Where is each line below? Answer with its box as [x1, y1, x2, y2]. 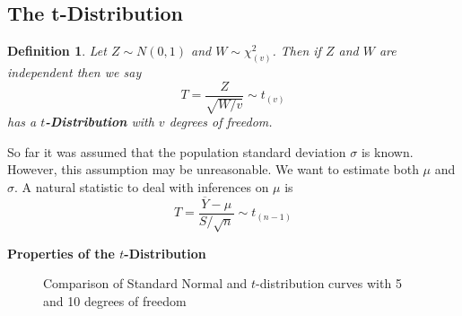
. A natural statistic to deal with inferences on [14, 177, 269, 196]
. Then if [272, 41, 321, 60]
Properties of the [7, 243, 115, 262]
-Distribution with [45, 112, 154, 131]
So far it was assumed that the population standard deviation [7, 142, 346, 161]
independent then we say [7, 63, 142, 82]
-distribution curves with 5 [256, 274, 402, 293]
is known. [361, 142, 414, 161]
